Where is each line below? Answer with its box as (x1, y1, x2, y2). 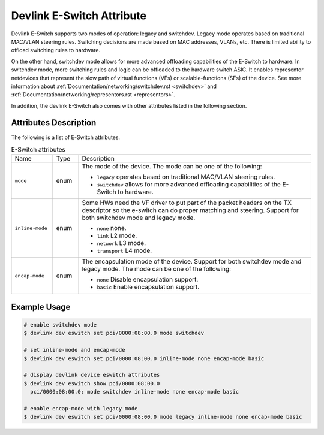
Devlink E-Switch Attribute (11, 9, 147, 22)
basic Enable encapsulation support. (97, 283, 200, 291)
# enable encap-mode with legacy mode (23, 405, 138, 412)
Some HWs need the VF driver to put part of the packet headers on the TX (82, 198, 292, 207)
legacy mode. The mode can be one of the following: (82, 265, 231, 273)
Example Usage (11, 301, 71, 312)
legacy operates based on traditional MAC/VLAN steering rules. (97, 173, 275, 181)
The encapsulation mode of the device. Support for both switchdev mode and (82, 258, 302, 266)
